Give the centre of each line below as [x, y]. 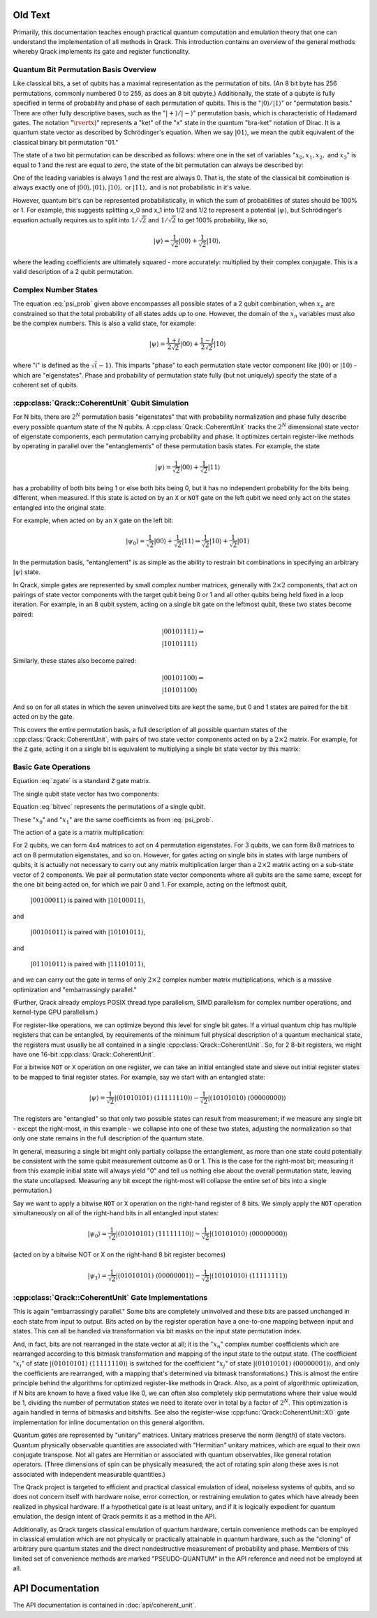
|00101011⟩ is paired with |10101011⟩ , [88, 932]
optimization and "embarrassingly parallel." [75, 989]
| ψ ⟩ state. [27, 572]
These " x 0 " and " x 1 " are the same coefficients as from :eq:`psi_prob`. [113, 820]
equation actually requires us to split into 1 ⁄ [75, 220]
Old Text [31, 15]
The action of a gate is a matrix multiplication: [79, 832]
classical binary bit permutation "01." [66, 142]
